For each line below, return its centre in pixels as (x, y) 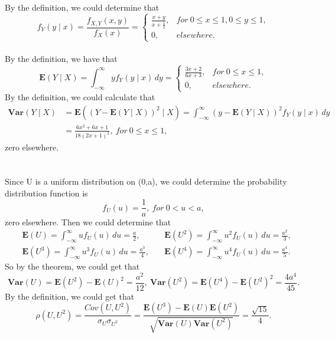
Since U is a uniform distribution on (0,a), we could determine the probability (146, 181)
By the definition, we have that (61, 58)
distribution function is (46, 193)
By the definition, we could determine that (82, 7)
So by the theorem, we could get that (72, 266)
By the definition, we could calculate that (80, 97)
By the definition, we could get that (70, 296)
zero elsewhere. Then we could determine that (88, 221)
